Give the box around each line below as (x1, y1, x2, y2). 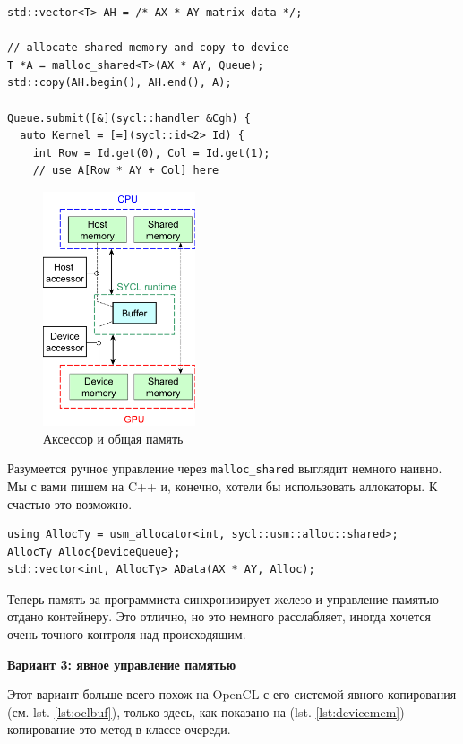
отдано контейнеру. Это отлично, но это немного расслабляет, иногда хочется (7, 607, 431, 626)
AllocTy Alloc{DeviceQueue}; (7, 545, 181, 558)
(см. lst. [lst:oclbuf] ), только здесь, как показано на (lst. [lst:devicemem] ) (7, 702, 405, 721)
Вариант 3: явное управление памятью (7, 654, 236, 673)
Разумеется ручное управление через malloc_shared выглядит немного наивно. (7, 459, 442, 478)
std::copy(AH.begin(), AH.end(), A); (7, 76, 232, 90)
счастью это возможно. (7, 494, 133, 513)
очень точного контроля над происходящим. (7, 625, 246, 644)
